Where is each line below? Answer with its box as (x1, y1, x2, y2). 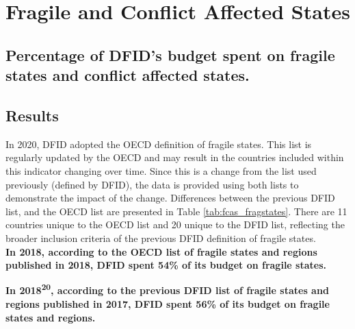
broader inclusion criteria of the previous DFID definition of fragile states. (5, 230, 316, 245)
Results (5, 104, 59, 125)
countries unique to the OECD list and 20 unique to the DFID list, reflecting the (5, 217, 345, 232)
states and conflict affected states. (5, 64, 250, 86)
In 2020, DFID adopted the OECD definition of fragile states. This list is (5, 136, 312, 151)
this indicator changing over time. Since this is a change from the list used (5, 163, 317, 178)
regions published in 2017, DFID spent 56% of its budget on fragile (5, 296, 330, 310)
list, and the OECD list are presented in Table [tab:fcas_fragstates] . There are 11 (5, 204, 347, 218)
